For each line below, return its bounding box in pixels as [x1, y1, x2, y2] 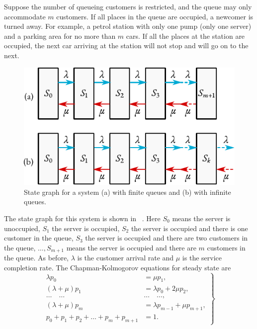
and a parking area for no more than [4, 30, 116, 41]
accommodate [4, 11, 46, 21]
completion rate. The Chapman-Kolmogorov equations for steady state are [4, 262, 231, 272]
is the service [182, 252, 222, 263]
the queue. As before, [4, 252, 69, 263]
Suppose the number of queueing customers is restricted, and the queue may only [4, 1, 252, 11]
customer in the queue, [4, 233, 74, 243]
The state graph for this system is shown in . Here [4, 213, 161, 223]
